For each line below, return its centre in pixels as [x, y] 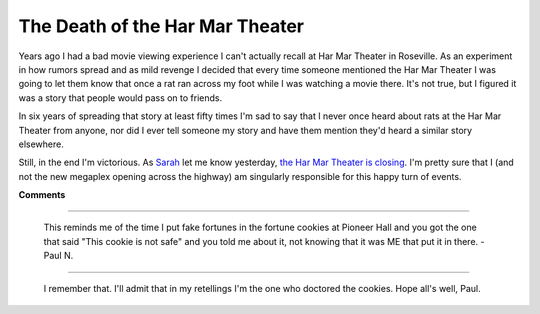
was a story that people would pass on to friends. [120, 97]
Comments [42, 195]
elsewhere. [41, 144]
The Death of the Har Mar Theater [161, 26]
